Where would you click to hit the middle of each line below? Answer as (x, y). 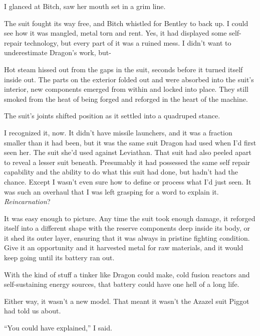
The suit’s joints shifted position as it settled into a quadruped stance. (112, 116)
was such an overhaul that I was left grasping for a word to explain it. (111, 191)
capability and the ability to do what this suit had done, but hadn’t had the (121, 172)
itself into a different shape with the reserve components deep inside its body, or (127, 228)
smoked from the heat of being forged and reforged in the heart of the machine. (126, 99)
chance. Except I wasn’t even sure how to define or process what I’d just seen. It (128, 181)
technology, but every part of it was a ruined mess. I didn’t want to (128, 42)
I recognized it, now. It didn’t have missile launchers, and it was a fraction (118, 132)
